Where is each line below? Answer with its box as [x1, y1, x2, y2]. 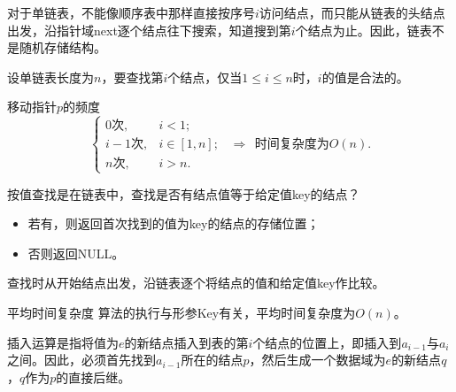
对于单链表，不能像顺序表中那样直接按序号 [7, 4, 255, 21]
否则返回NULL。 [27, 243, 125, 262]
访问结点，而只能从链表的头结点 [259, 4, 445, 21]
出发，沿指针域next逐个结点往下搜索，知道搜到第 [7, 20, 291, 39]
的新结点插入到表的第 [124, 333, 249, 351]
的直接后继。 [56, 367, 131, 386]
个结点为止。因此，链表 [295, 20, 432, 39]
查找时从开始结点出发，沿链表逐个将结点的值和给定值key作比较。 [7, 273, 385, 292]
